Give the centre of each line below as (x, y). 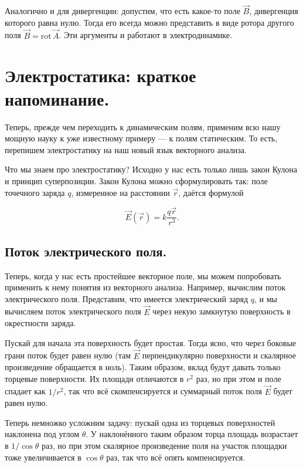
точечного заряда (35, 192)
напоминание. (57, 98)
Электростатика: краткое (101, 75)
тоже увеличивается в (43, 457)
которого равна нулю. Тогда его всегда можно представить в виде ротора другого (149, 22)
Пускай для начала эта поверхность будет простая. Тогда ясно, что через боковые (151, 342)
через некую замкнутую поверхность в (222, 311)
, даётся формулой (211, 192)
